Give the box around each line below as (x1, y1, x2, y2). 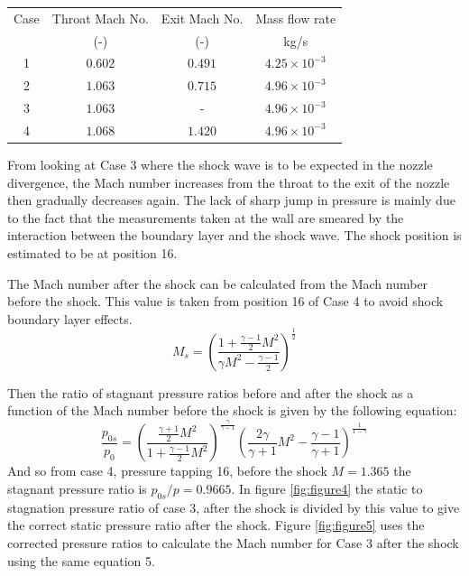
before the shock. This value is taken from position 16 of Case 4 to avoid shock (7, 292, 444, 311)
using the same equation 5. (7, 551, 155, 570)
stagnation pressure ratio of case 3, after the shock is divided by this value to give (7, 497, 460, 516)
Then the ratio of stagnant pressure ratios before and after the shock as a (7, 383, 414, 402)
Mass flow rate (255, 8, 336, 27)
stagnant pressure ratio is (7, 479, 147, 498)
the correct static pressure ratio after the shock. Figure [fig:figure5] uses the (7, 516, 425, 534)
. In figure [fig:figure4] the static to (231, 479, 423, 498)
